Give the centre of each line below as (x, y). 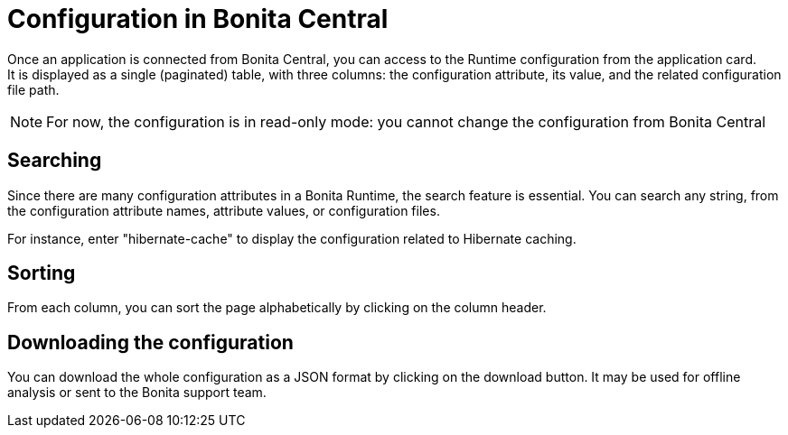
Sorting (42, 273)
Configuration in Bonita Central (198, 19)
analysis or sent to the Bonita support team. (137, 393)
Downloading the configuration (150, 342)
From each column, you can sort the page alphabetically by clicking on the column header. (277, 308)
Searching (55, 161)
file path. (33, 89)
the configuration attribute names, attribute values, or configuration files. (224, 210)
